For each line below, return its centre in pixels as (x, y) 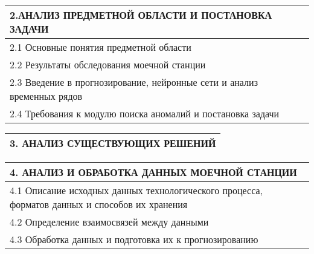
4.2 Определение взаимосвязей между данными (109, 222)
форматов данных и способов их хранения (99, 204)
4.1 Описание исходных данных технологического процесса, (136, 190)
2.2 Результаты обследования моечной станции (108, 64)
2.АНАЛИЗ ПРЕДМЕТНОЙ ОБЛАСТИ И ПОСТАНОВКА (141, 15)
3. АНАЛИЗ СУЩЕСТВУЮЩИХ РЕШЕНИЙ (113, 143)
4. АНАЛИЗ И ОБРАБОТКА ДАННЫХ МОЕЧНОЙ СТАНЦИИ (153, 172)
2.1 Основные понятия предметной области (101, 47)
